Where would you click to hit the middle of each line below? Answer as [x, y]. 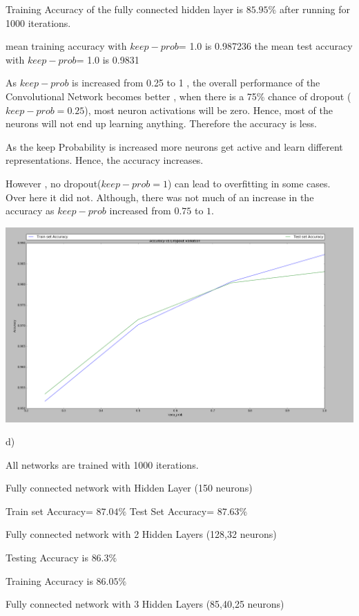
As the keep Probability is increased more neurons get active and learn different [174, 146]
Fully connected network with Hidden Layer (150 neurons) [129, 488]
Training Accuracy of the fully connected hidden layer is [124, 9]
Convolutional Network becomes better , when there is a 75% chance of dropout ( [178, 96]
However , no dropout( [54, 183]
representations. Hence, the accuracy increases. [105, 160]
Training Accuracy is [49, 580]
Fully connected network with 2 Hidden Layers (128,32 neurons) [141, 534]
